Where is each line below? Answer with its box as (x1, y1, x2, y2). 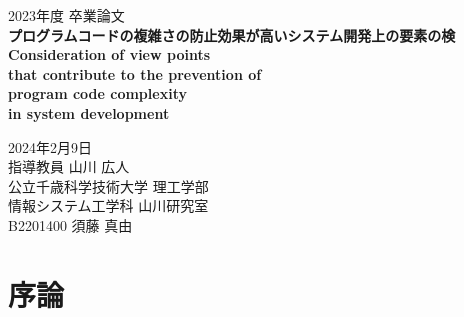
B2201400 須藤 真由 (8, 214, 133, 235)
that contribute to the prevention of (8, 63, 262, 84)
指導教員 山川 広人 (8, 156, 130, 177)
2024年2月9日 (8, 136, 92, 157)
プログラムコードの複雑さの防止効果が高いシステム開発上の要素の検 (8, 24, 456, 45)
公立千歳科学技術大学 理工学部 (8, 175, 209, 196)
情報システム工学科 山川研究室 (8, 195, 209, 216)
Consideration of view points (8, 44, 211, 65)
